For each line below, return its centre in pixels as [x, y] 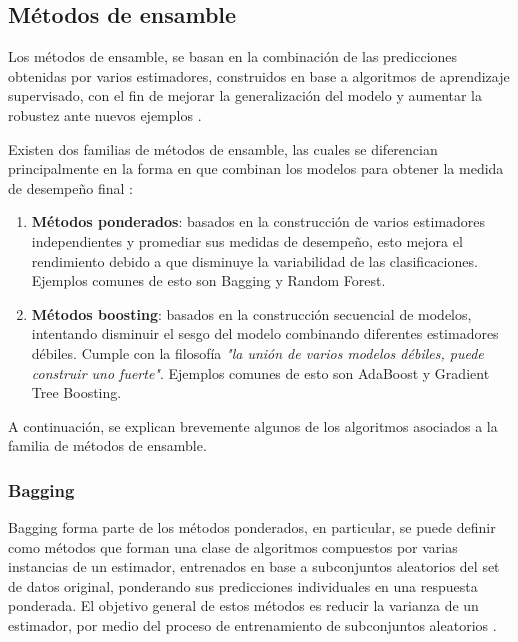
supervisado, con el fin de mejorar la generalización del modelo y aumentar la [245, 95]
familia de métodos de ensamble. [107, 445]
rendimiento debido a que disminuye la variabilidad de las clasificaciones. [254, 260]
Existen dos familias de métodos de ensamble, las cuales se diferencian [223, 148]
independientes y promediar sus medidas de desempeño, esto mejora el [247, 240]
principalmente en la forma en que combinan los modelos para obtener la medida [256, 168]
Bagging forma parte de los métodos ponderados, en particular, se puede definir [252, 527]
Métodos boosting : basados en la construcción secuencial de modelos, [251, 313]
